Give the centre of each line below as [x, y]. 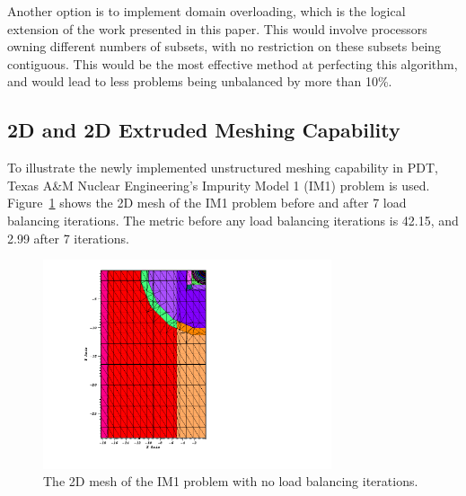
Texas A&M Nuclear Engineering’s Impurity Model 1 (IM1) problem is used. [219, 185]
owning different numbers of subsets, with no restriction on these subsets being [224, 46]
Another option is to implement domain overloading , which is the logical [207, 11]
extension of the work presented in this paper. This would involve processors [217, 28]
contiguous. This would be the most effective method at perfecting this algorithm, [233, 63]
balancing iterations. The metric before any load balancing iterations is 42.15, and [233, 220]
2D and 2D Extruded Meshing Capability [204, 130]
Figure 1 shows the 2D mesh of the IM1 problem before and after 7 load [207, 203]
